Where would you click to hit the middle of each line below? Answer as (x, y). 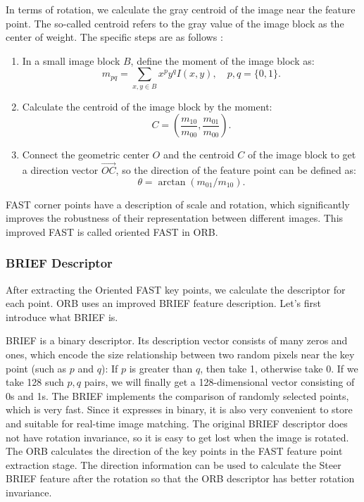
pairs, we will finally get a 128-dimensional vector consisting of (219, 382)
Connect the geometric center (86, 155)
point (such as (36, 368)
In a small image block (71, 60)
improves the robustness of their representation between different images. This (175, 218)
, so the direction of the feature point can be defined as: (236, 170)
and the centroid (199, 155)
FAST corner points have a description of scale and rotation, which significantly (178, 204)
